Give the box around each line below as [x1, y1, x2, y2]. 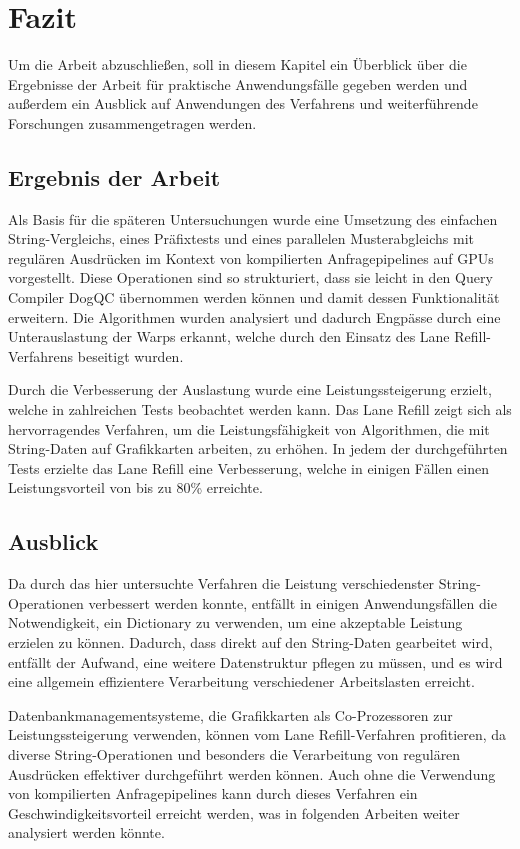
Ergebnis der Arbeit [8, 161, 221, 192]
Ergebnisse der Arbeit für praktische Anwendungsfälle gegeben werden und [8, 73, 468, 94]
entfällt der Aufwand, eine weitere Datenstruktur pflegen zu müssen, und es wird [8, 651, 503, 672]
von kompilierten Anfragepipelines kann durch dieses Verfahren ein [8, 783, 418, 804]
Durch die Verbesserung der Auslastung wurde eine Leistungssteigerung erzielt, [8, 379, 492, 400]
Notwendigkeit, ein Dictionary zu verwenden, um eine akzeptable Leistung [8, 612, 463, 633]
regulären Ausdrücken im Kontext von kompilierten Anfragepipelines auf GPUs [8, 247, 494, 268]
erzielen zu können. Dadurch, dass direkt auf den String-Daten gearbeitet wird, [8, 632, 493, 652]
